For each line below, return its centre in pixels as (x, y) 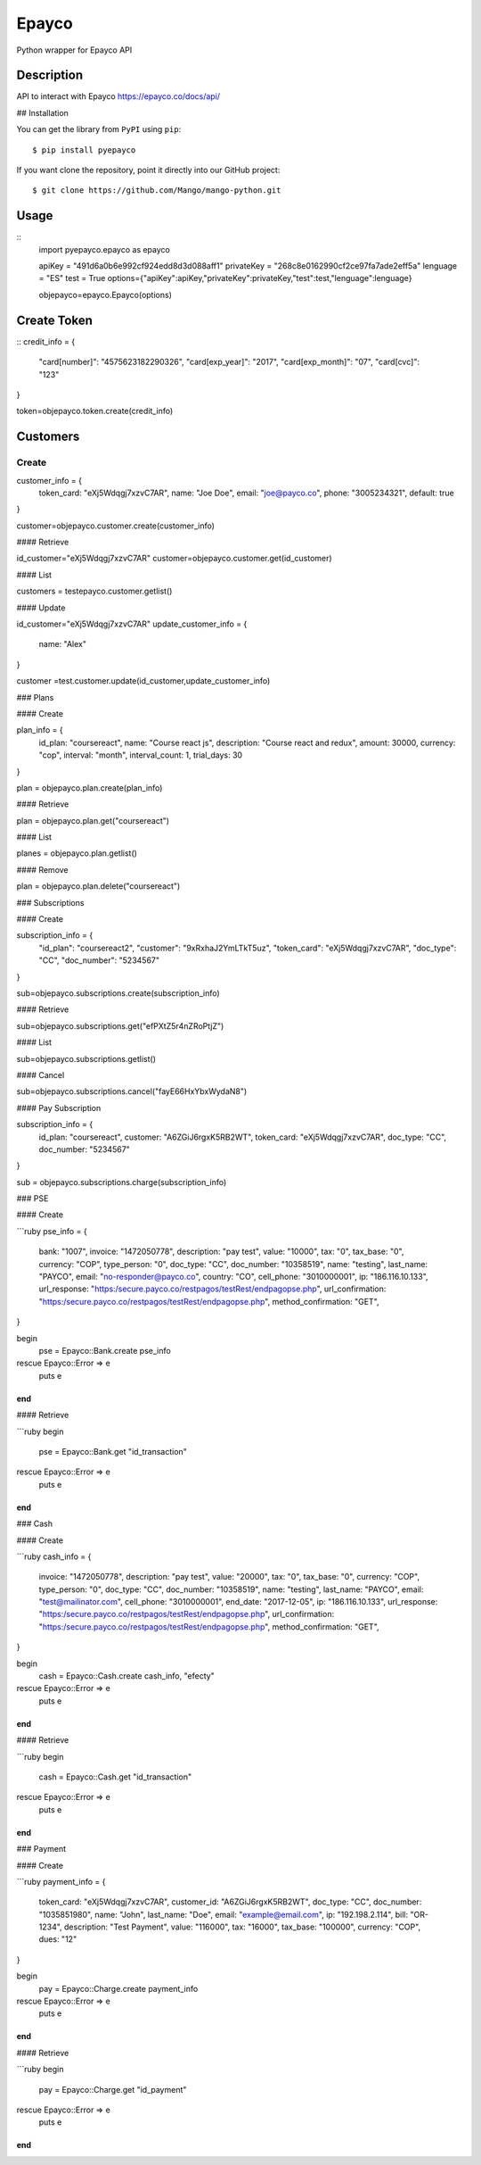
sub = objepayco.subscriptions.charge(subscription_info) (122, 1182)
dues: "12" (58, 1939)
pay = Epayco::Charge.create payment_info (118, 1988)
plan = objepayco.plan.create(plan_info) (90, 788)
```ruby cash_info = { (54, 1556)
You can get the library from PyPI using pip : (99, 129)
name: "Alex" (63, 644)
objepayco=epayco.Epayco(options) (106, 294)
